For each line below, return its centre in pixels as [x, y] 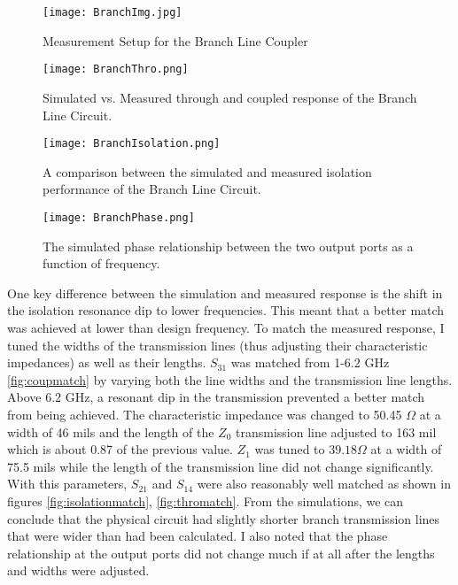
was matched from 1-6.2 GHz [310, 362]
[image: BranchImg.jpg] [113, 12]
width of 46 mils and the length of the [111, 431]
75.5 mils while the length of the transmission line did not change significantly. [221, 466]
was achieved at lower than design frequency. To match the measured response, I [226, 327]
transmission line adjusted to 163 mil [336, 431]
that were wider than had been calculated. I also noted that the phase [198, 536]
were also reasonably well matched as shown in [324, 484]
